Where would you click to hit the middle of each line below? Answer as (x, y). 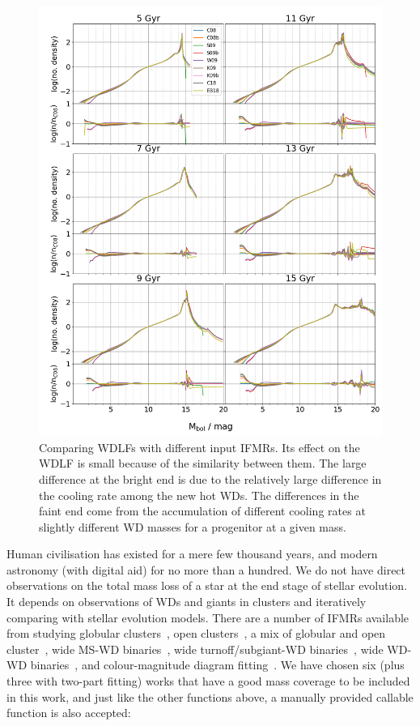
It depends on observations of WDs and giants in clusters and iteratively (187, 602)
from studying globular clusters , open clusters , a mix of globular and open (196, 633)
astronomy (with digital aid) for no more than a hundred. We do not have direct (206, 569)
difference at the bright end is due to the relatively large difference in (210, 478)
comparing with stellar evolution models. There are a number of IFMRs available (208, 617)
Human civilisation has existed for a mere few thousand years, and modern (192, 554)
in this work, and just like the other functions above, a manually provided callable (210, 696)
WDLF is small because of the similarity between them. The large (203, 463)
